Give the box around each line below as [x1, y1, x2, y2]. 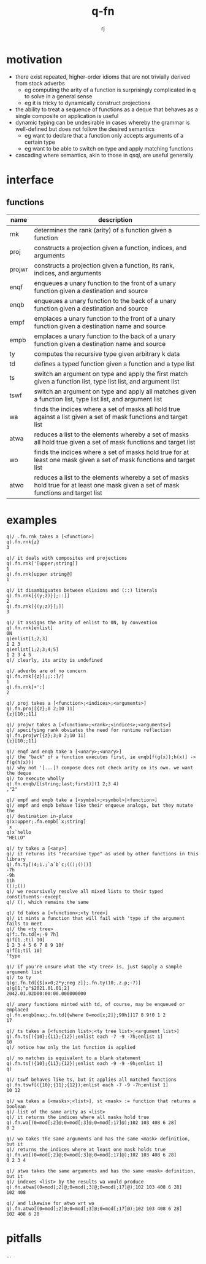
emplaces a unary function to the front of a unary [34, 314, 176, 323]
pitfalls [6, 1231, 42, 1245]
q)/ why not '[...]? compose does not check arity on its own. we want [6, 764, 193, 771]
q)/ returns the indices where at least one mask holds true [6, 1146, 166, 1153]
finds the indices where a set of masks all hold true [34, 404, 181, 413]
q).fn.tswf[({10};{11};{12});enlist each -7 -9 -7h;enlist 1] [6, 1081, 169, 1088]
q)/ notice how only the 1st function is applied [6, 1044, 136, 1050]
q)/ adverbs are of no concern [6, 668, 86, 674]
